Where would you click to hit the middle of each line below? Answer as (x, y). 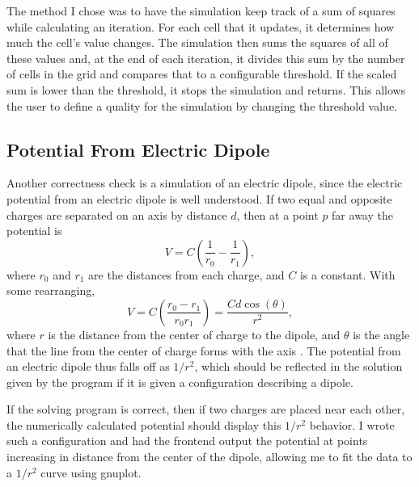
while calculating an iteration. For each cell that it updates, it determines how (201, 26)
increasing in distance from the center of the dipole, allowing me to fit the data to (209, 457)
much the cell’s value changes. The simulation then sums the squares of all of (197, 42)
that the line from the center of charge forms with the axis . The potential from (204, 350)
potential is (34, 231)
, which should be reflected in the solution (298, 366)
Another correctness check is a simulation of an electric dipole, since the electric (205, 183)
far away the (362, 214)
